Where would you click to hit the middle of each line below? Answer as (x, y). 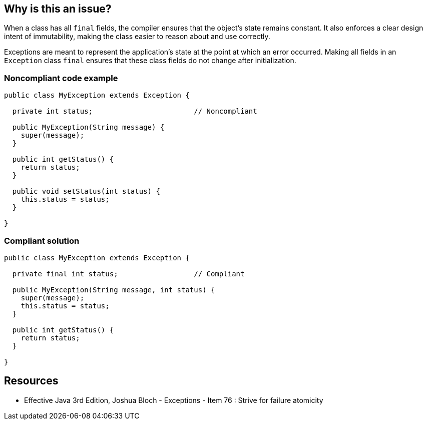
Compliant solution (42, 241)
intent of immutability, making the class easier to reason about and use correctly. (137, 37)
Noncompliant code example (61, 78)
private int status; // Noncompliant (135, 111)
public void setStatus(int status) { (86, 191)
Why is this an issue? (58, 9)
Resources (31, 381)
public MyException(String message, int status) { (114, 290)
